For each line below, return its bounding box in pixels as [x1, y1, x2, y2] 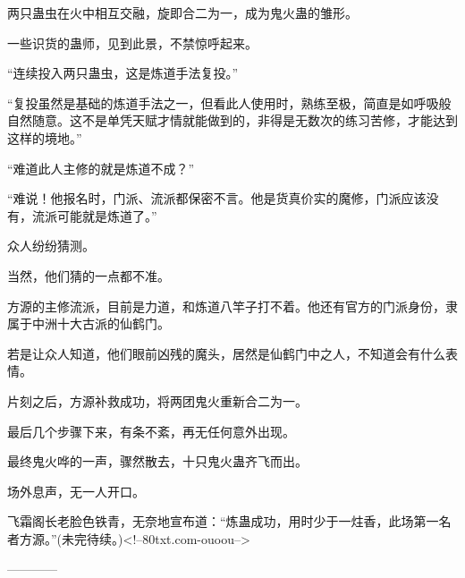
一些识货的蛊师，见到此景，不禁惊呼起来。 [7, 33, 258, 52]
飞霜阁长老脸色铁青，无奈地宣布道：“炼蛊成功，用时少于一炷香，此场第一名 [7, 512, 452, 531]
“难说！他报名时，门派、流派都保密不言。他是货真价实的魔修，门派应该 [7, 189, 427, 208]
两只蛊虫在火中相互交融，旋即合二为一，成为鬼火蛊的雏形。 [7, 4, 358, 21]
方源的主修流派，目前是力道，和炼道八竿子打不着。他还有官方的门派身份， [7, 296, 445, 315]
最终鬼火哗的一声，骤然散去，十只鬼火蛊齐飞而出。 [7, 452, 308, 471]
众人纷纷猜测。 [7, 236, 95, 255]
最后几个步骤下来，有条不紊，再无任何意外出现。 [7, 421, 295, 440]
